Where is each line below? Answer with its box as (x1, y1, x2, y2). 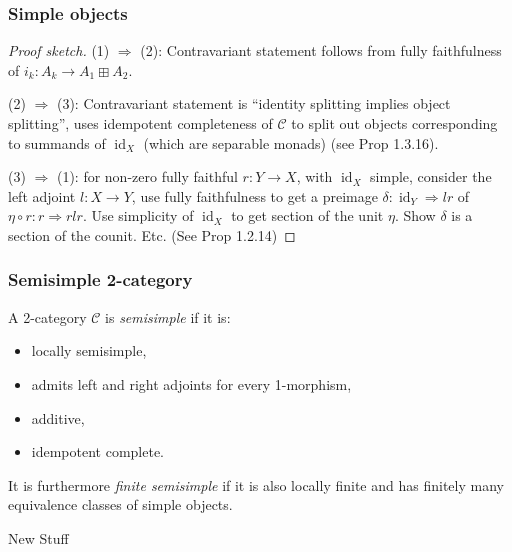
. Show (394, 205, 436, 226)
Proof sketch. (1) (8, 40, 110, 61)
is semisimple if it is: (105, 306, 231, 327)
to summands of (8, 132, 106, 153)
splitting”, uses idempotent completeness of (8, 113, 273, 133)
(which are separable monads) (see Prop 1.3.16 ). (143, 132, 439, 153)
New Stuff (8, 527, 69, 548)
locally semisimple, (31, 340, 147, 361)
